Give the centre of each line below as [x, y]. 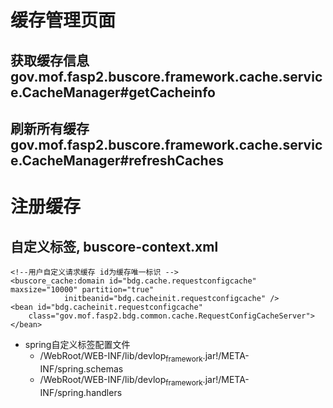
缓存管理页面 [63, 20]
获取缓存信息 [50, 60]
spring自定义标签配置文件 [77, 344]
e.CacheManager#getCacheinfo [113, 92]
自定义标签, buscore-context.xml [114, 246]
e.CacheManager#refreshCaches [117, 160]
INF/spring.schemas [81, 368]
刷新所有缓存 [50, 128]
